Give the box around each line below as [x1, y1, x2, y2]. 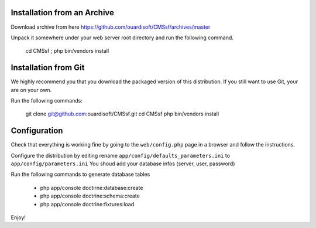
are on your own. [11, 86, 52, 93]
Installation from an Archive [11, 8, 114, 18]
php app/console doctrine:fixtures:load [40, 200, 135, 207]
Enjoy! [11, 214, 26, 221]
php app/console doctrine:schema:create [40, 192, 140, 199]
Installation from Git [11, 63, 85, 73]
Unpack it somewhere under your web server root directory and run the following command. [11, 34, 234, 41]
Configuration [11, 126, 63, 136]
